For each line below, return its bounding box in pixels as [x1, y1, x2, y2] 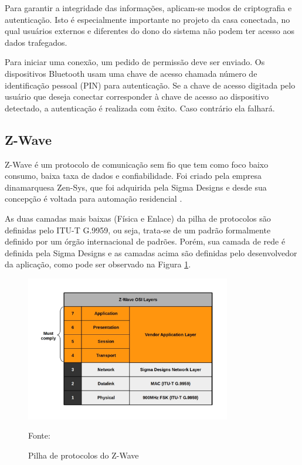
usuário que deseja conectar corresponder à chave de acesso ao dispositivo [5, 90, 269, 103]
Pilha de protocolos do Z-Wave [28, 449, 139, 461]
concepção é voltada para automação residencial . [5, 192, 182, 205]
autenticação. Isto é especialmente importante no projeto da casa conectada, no [5, 13, 290, 25]
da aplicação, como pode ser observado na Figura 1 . [5, 258, 191, 270]
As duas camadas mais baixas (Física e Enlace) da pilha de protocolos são [5, 212, 271, 224]
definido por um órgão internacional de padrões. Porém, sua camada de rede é [5, 235, 286, 247]
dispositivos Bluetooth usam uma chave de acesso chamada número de [5, 67, 257, 79]
